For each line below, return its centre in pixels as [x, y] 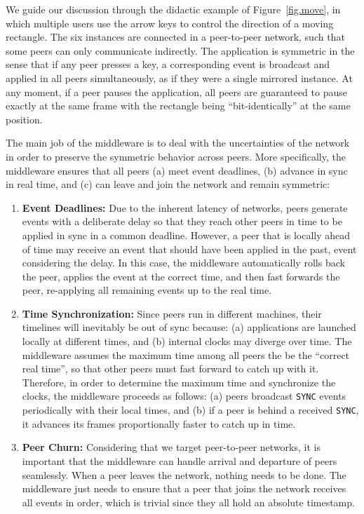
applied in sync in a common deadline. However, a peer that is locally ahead [186, 235]
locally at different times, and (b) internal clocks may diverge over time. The [187, 341]
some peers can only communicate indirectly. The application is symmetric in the [180, 50]
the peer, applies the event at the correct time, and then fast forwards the [181, 276]
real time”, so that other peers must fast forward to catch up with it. [170, 368]
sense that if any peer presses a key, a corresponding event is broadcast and [168, 64]
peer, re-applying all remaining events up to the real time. [147, 290]
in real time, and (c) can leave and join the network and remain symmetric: [168, 184]
